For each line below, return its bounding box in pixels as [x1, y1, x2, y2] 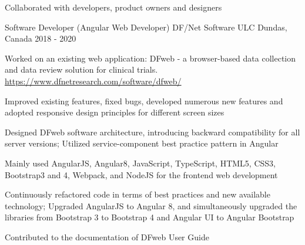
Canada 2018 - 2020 [5, 32, 76, 45]
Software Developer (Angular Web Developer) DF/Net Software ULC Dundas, [5, 21, 287, 33]
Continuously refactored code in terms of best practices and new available [5, 188, 270, 200]
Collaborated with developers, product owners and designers [5, 1, 222, 13]
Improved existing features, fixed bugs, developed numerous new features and [5, 94, 283, 107]
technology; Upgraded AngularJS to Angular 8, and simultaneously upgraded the [5, 199, 297, 212]
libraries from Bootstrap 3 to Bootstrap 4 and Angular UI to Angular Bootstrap [5, 211, 294, 223]
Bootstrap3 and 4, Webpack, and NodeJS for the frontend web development [5, 168, 278, 181]
